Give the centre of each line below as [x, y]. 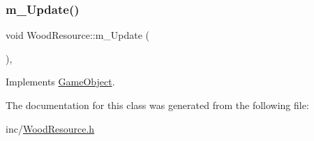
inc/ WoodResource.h [50, 128]
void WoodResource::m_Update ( [78, 35]
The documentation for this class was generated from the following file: [157, 105]
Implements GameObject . [60, 82]
